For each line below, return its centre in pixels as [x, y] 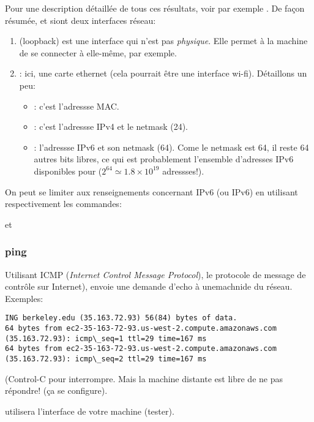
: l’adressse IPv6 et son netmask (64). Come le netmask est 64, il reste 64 [171, 147]
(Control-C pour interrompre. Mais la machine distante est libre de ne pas [144, 378]
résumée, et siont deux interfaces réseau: [80, 20]
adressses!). [183, 171]
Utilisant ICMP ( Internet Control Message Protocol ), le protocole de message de [155, 274]
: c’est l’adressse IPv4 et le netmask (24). [111, 126]
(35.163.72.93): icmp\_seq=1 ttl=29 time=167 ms [106, 338]
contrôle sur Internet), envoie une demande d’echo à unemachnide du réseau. [149, 286]
